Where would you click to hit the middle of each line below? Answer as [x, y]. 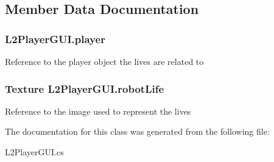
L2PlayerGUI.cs [34, 152]
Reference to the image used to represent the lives [98, 111]
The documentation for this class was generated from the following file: [137, 131]
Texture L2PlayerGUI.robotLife [85, 88]
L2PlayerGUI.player [55, 39]
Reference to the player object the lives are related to [104, 61]
